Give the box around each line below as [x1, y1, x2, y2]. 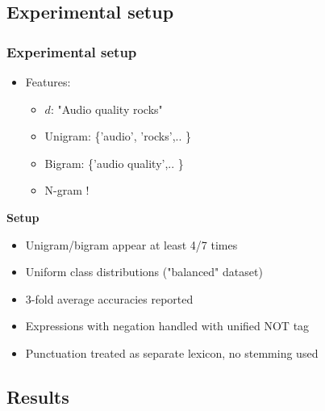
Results [6, 384, 69, 409]
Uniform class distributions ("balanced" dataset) [25, 263, 263, 280]
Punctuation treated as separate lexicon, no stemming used [25, 344, 319, 361]
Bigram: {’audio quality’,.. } [44, 154, 184, 171]
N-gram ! [44, 182, 90, 199]
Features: [25, 73, 71, 90]
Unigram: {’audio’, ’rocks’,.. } [44, 128, 192, 145]
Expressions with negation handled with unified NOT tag [25, 317, 310, 334]
